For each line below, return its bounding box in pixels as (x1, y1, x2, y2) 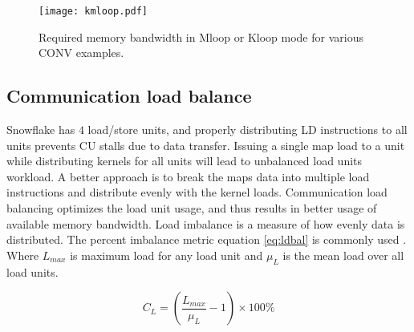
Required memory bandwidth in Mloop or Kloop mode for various (39, 28, 363, 45)
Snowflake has (6, 121, 75, 138)
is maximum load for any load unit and (70, 246, 263, 263)
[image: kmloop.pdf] (39, 6, 148, 17)
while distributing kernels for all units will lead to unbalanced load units (6, 152, 363, 169)
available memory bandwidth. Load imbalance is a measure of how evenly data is (6, 215, 405, 232)
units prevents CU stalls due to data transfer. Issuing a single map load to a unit (6, 136, 405, 153)
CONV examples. (39, 44, 124, 61)
